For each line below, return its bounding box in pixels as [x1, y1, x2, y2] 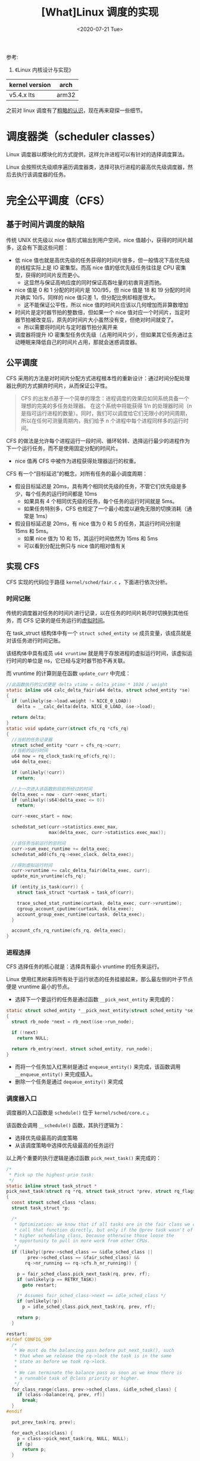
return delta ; [11, 715, 46, 721]
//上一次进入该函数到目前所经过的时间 [11, 786, 92, 792]
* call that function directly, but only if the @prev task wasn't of [14, 1227, 193, 1233]
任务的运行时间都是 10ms [35, 490, 97, 497]
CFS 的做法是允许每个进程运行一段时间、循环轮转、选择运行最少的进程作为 [6, 437, 190, 444]
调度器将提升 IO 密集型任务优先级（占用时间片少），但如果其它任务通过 [14, 331, 188, 338]
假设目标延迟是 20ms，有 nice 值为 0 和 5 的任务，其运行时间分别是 [14, 520, 182, 527]
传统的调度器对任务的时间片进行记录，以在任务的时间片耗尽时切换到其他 [6, 609, 183, 616]
